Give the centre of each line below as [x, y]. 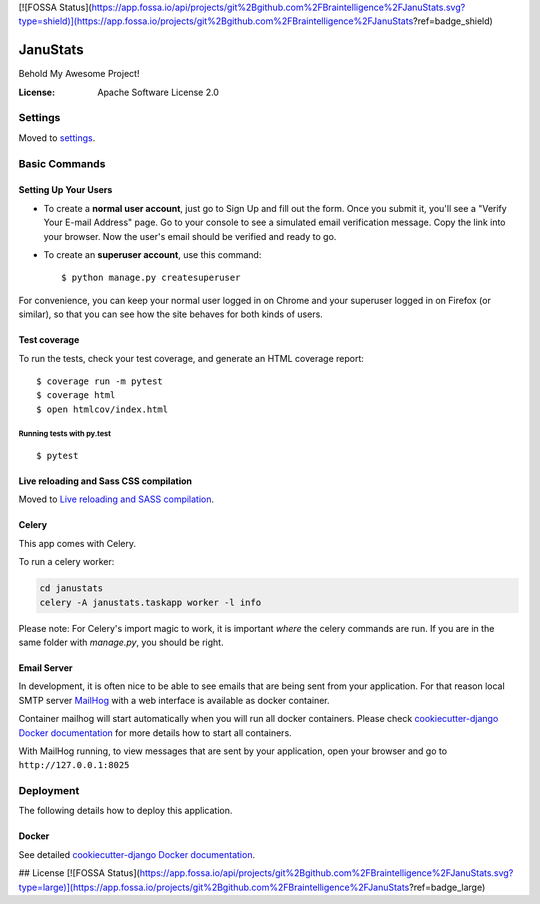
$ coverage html [76, 395]
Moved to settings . [57, 137]
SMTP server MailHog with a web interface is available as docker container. [174, 700]
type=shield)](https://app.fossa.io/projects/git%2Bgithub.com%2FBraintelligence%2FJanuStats [216, 21]
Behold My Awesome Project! [79, 74]
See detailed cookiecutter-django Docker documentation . [136, 854]
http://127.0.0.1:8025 [74, 765]
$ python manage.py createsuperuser [151, 278]
